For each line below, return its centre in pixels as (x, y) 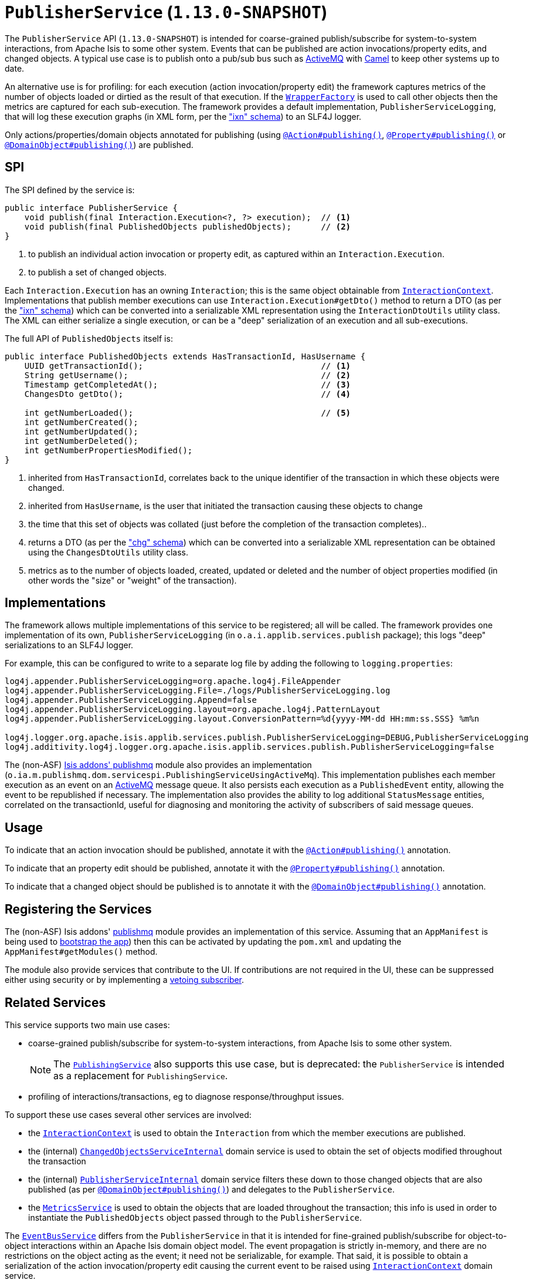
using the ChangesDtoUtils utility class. (108, 552)
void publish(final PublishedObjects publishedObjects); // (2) (188, 226)
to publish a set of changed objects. (98, 272)
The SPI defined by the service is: (70, 190)
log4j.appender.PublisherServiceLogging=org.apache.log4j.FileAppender (173, 681)
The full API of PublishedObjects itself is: (89, 338)
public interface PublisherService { (91, 208)
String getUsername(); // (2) (188, 375)
